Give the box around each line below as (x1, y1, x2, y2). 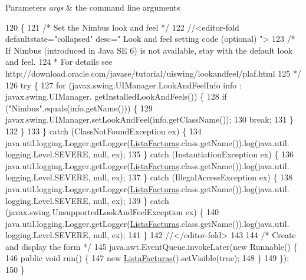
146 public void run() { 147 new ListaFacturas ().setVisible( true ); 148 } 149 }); (5, 252, 289, 264)
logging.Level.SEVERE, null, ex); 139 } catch (5, 194, 169, 206)
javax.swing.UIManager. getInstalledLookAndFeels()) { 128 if (5, 90, 227, 103)
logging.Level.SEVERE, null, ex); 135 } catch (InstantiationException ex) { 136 (5, 148, 294, 160)
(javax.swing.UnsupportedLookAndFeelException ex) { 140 (5, 206, 219, 218)
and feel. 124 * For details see (5, 55, 113, 68)
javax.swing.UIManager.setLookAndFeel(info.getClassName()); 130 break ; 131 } (5, 113, 294, 126)
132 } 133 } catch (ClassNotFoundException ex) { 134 (5, 124, 202, 137)
